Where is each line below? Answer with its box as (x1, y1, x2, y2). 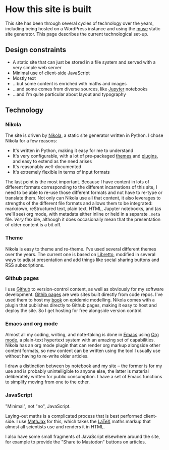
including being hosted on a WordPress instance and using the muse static (5, 25, 160, 31)
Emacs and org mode (5, 320, 58, 327)
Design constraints (5, 45, 67, 54)
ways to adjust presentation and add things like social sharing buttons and (5, 257, 160, 263)
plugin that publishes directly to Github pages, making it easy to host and (5, 302, 157, 309)
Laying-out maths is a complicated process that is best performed (5, 413, 143, 419)
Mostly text (12, 75, 36, 81)
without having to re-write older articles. (5, 353, 89, 359)
